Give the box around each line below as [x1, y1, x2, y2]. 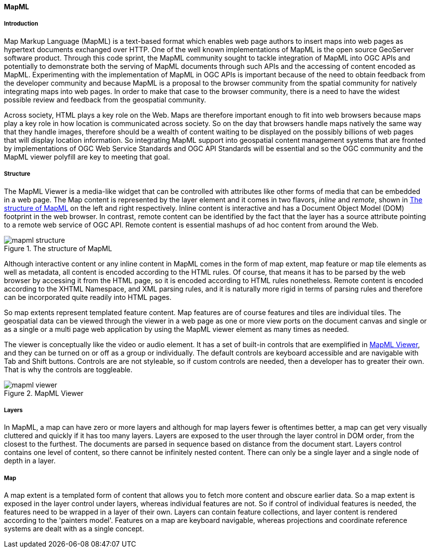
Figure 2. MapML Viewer [4, 389, 84, 397]
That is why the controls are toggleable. [4, 365, 133, 374]
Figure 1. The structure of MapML [4, 244, 112, 253]
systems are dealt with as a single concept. [4, 524, 144, 533]
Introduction [4, 20, 38, 28]
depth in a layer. [4, 456, 56, 465]
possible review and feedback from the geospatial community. [4, 95, 206, 104]
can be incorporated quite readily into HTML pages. [4, 292, 171, 301]
